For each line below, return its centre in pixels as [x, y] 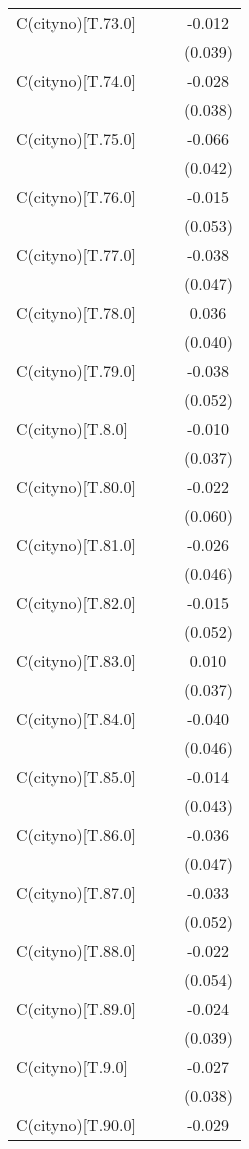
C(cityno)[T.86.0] [76, 834]
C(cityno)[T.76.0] [76, 196]
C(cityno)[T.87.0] [76, 892]
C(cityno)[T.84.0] [76, 718]
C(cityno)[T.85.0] [76, 776]
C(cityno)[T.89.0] [76, 1008]
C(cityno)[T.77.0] [76, 254]
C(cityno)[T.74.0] [76, 80]
